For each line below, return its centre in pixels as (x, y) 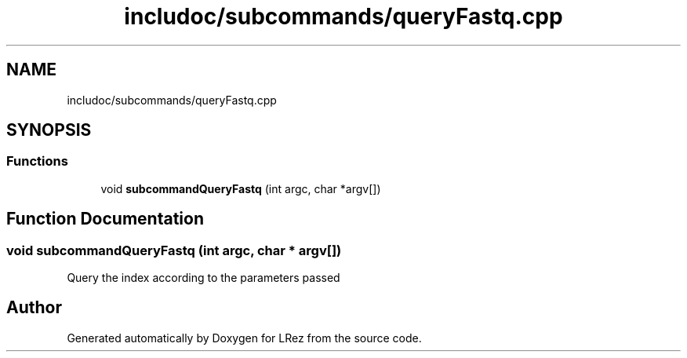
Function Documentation (105, 219)
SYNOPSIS (49, 130)
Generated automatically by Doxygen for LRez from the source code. (244, 338)
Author (34, 308)
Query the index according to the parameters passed (204, 278)
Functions (37, 161)
